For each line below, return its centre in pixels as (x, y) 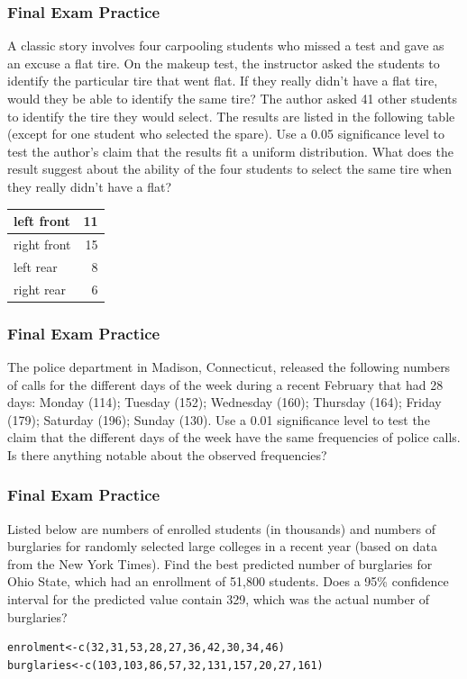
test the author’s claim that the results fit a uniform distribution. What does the (230, 151)
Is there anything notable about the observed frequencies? (167, 454)
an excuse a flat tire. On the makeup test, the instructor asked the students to (224, 63)
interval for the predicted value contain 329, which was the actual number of (219, 599)
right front (42, 244)
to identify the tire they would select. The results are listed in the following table (231, 116)
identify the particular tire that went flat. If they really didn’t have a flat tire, (223, 81)
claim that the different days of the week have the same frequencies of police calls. (234, 437)
